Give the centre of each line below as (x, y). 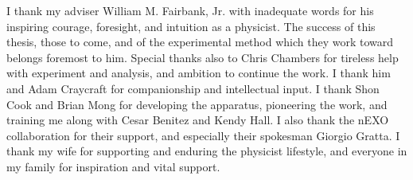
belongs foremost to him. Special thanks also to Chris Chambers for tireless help (203, 57)
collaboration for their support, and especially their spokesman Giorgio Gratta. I (203, 135)
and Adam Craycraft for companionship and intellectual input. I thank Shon (193, 88)
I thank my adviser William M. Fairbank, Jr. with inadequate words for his (190, 10)
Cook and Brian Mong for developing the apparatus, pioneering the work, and (197, 104)
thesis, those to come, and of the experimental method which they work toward (200, 42)
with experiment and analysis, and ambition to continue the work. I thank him (199, 73)
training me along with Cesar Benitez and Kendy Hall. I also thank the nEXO (198, 120)
